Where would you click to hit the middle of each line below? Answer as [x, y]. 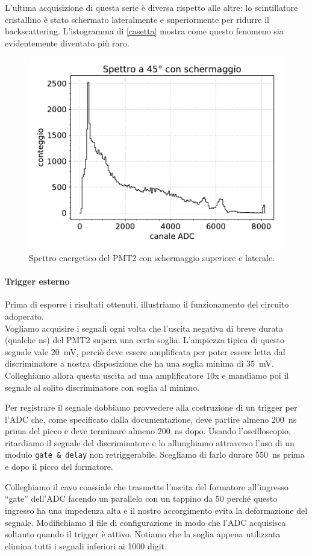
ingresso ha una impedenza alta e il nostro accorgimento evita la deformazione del [156, 510]
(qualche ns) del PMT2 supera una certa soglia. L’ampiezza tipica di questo [145, 340]
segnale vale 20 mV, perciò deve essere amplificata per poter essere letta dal [145, 351]
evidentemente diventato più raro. [67, 43]
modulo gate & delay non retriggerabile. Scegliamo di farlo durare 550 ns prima [155, 454]
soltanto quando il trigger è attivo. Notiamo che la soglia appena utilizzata [143, 534]
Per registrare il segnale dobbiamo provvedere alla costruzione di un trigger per [151, 407]
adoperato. [25, 316]
